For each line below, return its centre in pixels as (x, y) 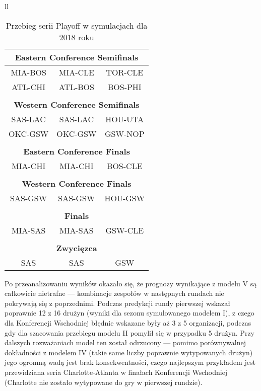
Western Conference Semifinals (77, 104)
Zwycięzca (77, 248)
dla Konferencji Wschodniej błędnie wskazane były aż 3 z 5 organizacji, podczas (128, 322)
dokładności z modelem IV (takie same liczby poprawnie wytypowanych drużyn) (129, 352)
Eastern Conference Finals (77, 151)
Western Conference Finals (77, 183)
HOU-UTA (125, 119)
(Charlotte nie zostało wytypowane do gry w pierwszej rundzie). (104, 382)
